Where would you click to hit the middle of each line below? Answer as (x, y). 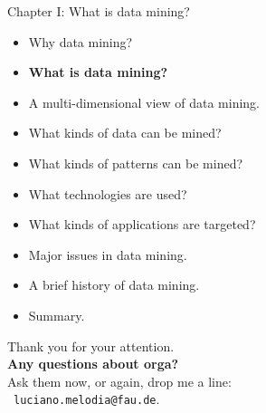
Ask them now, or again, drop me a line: (119, 381)
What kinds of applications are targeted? (142, 224)
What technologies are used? (108, 193)
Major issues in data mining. (108, 254)
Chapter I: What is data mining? (99, 11)
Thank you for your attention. (91, 346)
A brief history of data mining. (114, 285)
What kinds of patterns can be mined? (136, 163)
